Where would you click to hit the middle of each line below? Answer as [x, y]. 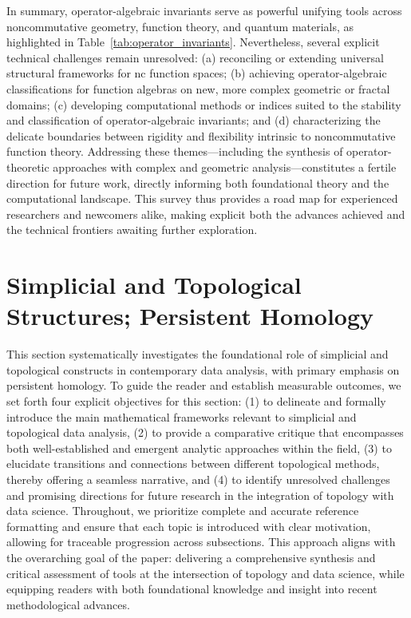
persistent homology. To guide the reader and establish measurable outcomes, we [204, 385]
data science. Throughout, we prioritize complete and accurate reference [183, 511]
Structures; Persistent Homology [190, 316]
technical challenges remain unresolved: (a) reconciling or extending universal [195, 57]
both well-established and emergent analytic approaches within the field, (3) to [199, 448]
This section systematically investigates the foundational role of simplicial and [198, 354]
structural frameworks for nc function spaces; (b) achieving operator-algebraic [197, 73]
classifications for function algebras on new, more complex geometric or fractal [198, 88]
